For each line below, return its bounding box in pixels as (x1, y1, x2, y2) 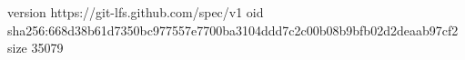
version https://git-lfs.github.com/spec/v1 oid (7, 3, 264, 21)
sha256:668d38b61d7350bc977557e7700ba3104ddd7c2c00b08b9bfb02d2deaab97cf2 (7, 20, 459, 39)
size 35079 (7, 38, 64, 57)
